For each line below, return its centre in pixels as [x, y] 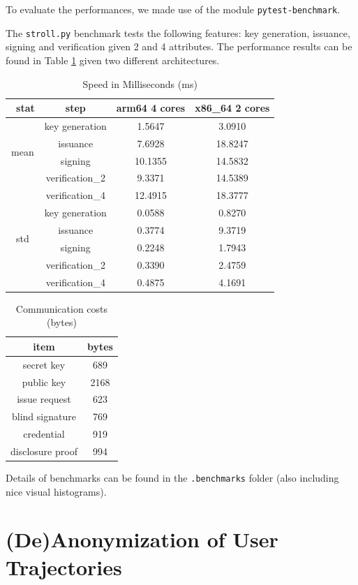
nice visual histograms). [56, 491]
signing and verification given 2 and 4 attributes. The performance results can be [179, 46]
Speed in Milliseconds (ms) [140, 83]
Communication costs [62, 308]
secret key [44, 364]
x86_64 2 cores [232, 108]
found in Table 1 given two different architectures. [113, 60]
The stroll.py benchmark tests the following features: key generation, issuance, [178, 32]
